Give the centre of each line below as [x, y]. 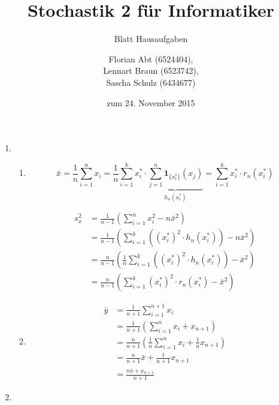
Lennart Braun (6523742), [151, 70]
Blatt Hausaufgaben [151, 39]
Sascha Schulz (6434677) [151, 82]
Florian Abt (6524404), [151, 58]
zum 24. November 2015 [151, 102]
